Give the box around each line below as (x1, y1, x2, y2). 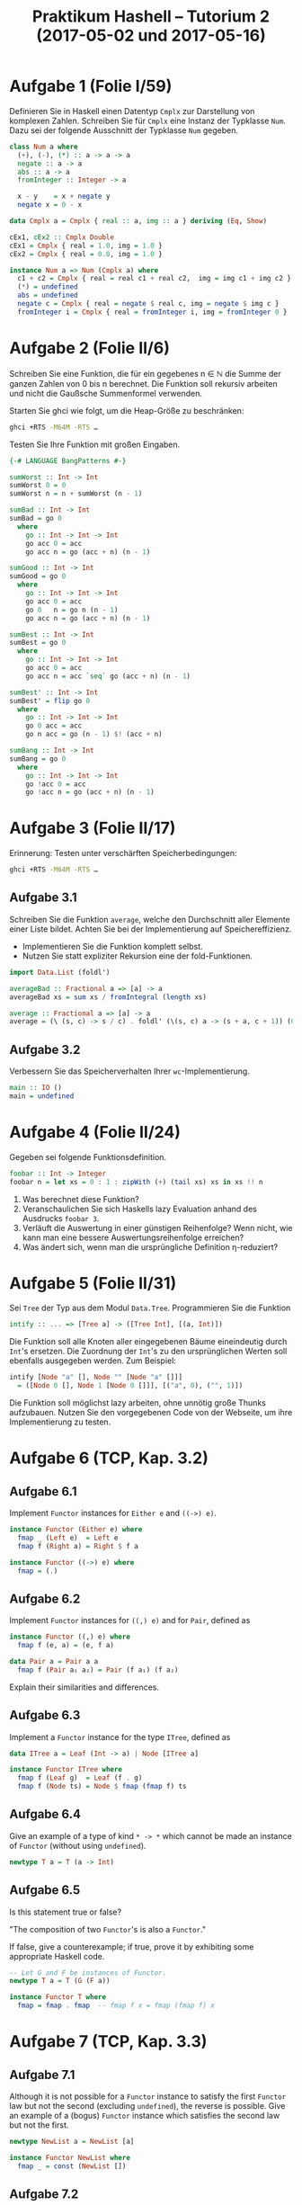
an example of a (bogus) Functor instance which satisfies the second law (9, 2111, 280, 2121)
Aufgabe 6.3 (9, 1708, 81, 1723)
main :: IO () (9, 1084, 63, 1093)
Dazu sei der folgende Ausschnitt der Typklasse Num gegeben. (9, 124, 239, 136)
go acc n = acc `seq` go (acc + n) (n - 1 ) (25, 672, 191, 681)
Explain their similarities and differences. (9, 1682, 160, 1692)
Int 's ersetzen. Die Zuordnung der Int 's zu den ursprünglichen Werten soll (9, 1346, 288, 1357)
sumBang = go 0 (9, 754, 67, 763)
